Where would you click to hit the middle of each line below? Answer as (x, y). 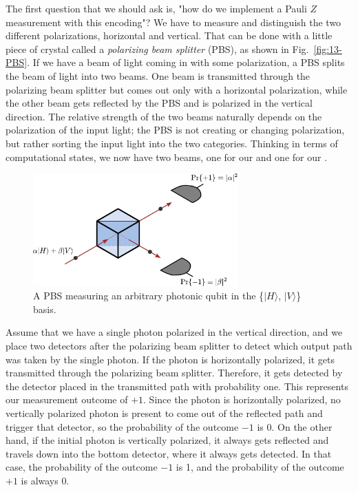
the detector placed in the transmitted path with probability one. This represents (177, 386)
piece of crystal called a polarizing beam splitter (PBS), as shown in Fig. (157, 49)
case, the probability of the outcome (82, 467)
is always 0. (45, 480)
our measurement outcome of (67, 399)
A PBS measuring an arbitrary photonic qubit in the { (149, 296)
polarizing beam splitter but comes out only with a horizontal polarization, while (177, 89)
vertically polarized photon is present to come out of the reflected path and (164, 413)
